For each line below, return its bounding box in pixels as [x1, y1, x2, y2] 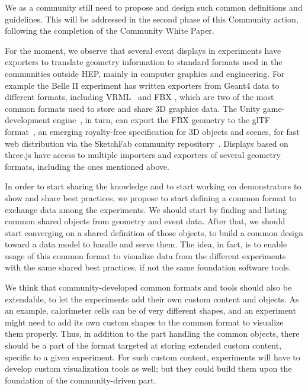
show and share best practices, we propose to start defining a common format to [5, 191, 297, 204]
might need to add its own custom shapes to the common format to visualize [5, 315, 284, 328]
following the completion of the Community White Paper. [5, 24, 214, 37]
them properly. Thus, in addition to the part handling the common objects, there [5, 327, 300, 340]
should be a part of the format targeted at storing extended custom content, [5, 339, 282, 352]
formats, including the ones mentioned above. [5, 160, 169, 172]
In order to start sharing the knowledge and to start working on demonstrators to [5, 180, 301, 192]
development [5, 114, 50, 126]
